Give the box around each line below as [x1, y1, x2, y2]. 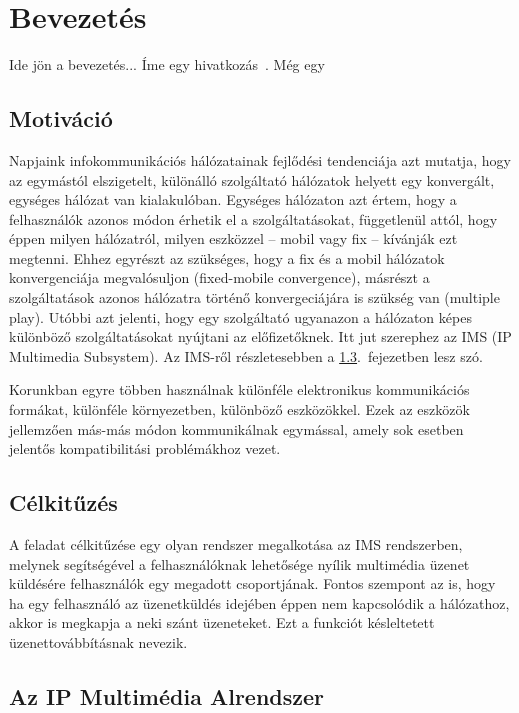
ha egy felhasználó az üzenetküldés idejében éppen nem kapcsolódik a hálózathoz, [9, 592, 510, 613]
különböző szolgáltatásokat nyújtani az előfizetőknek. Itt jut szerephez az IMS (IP [9, 326, 512, 347]
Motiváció [9, 103, 113, 134]
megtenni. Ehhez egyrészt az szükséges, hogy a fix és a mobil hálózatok [9, 247, 445, 268]
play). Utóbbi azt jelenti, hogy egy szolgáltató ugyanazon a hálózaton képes [9, 306, 472, 327]
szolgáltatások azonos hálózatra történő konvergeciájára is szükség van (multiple [9, 287, 500, 308]
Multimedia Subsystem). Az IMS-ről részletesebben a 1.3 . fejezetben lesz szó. [9, 345, 483, 366]
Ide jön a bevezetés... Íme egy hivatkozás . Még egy [9, 54, 325, 75]
